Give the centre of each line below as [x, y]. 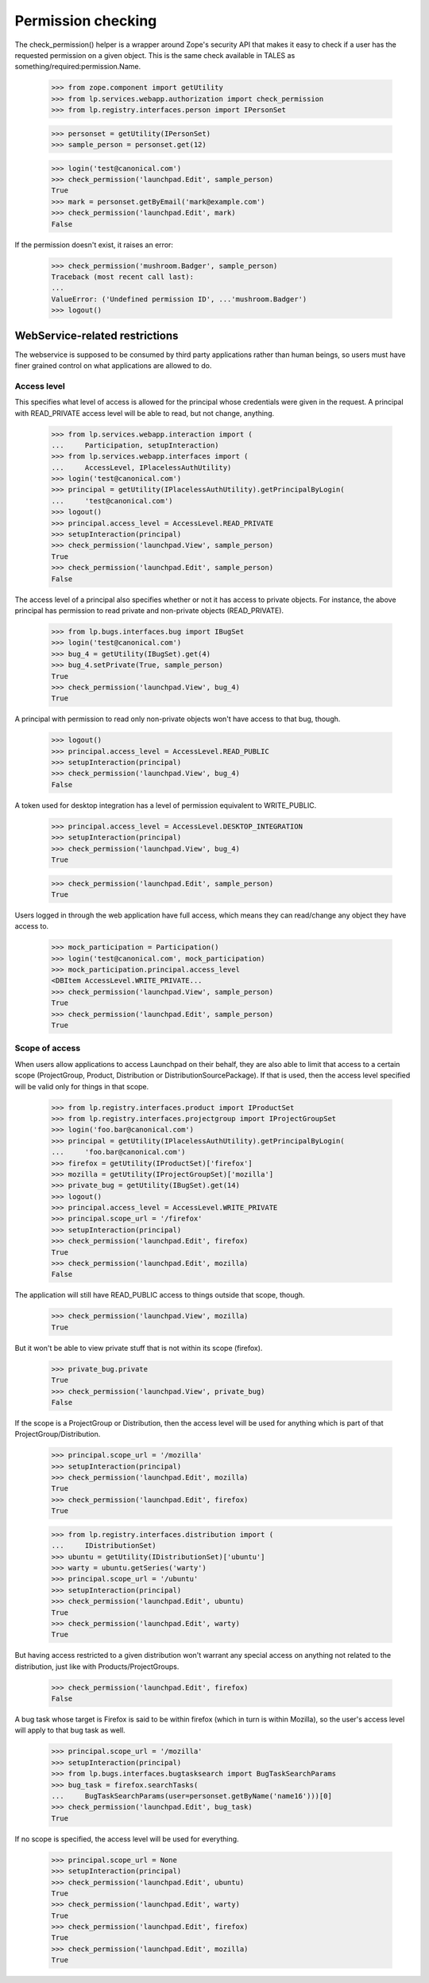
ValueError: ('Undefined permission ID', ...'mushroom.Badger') [179, 299]
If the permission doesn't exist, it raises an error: [94, 244]
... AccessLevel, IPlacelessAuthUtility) [141, 468]
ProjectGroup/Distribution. [58, 1434]
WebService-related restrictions [97, 335]
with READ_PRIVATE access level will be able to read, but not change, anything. [145, 413]
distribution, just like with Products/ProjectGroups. [97, 1667]
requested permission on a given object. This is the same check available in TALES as [155, 55]
